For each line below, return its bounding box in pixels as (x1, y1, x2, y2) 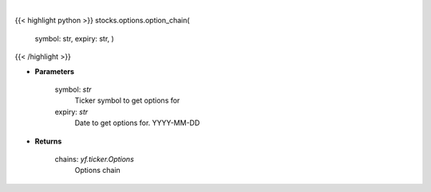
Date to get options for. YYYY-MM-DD (74, 118, 200, 127)
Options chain (74, 166, 121, 175)
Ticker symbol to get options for (74, 96, 180, 105)
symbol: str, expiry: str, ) (34, 33, 115, 43)
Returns (34, 136, 62, 146)
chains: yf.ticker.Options (54, 154, 135, 163)
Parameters (34, 66, 75, 76)
